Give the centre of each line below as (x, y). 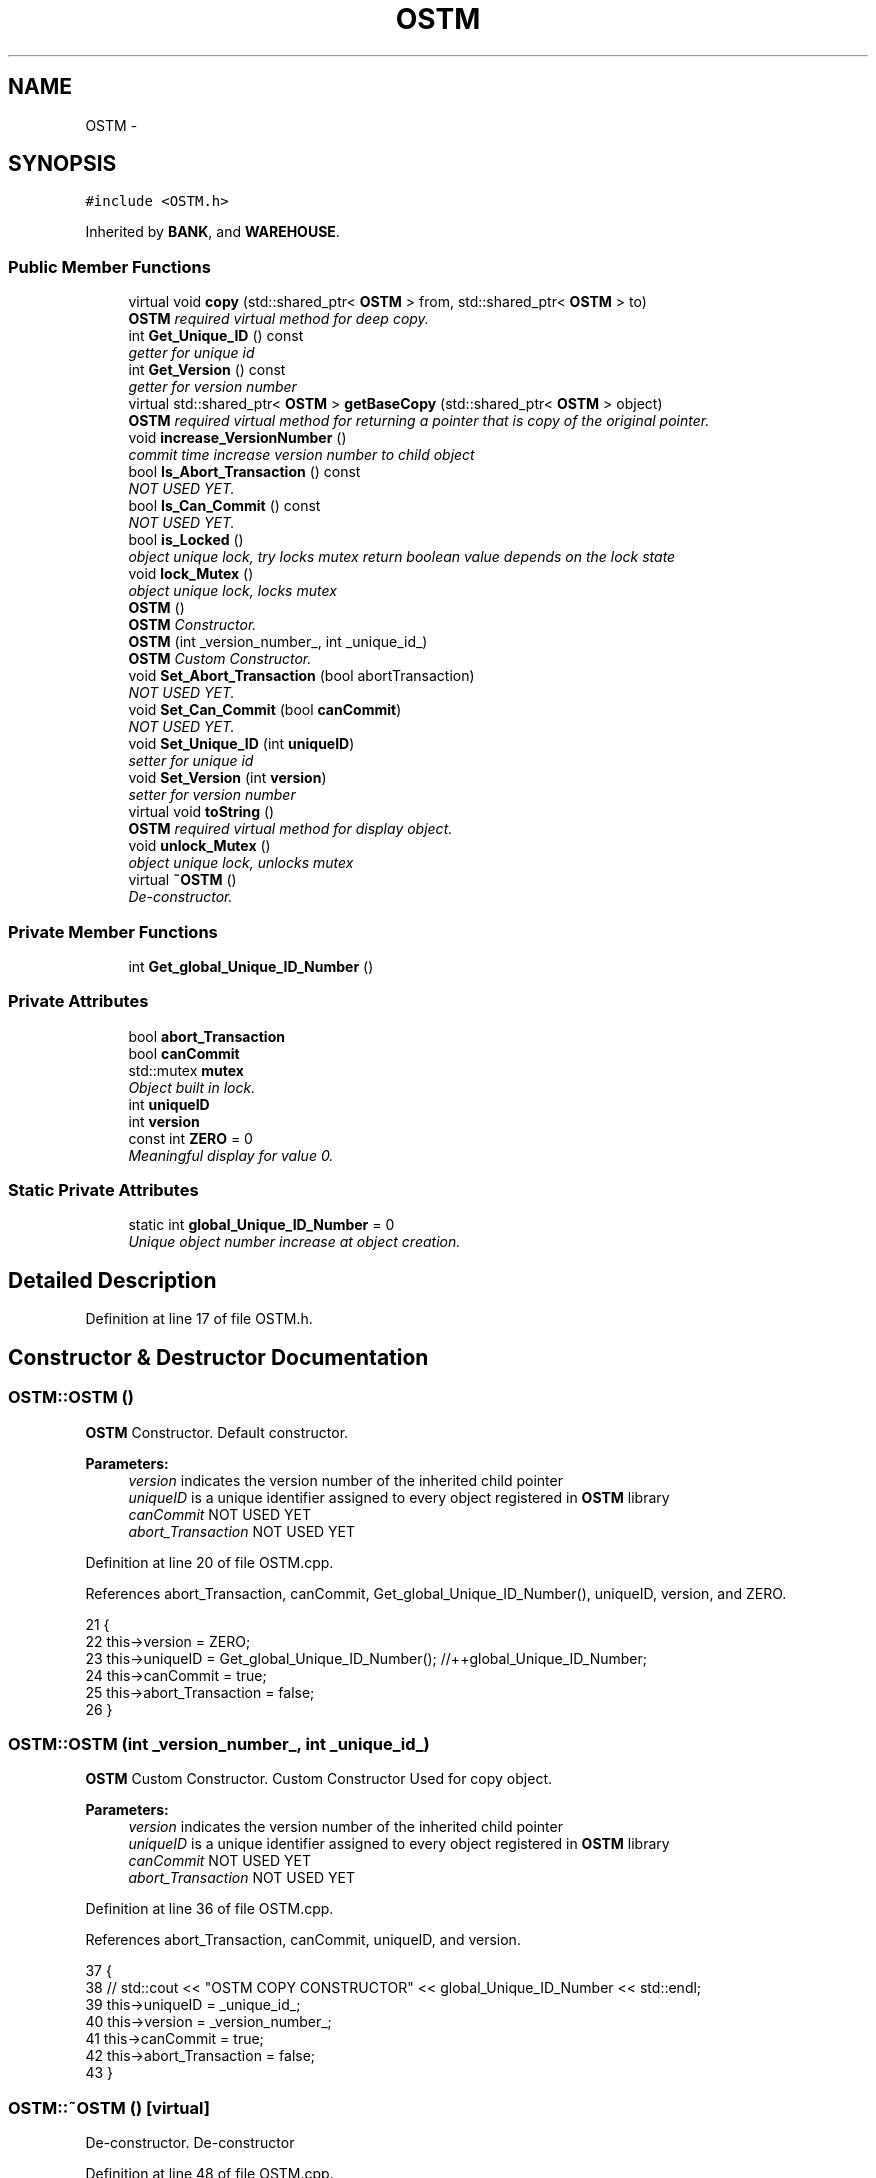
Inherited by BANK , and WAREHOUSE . (212, 232)
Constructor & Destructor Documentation (218, 1357)
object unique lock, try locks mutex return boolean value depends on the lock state (402, 557)
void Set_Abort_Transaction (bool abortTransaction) (301, 676)
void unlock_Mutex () (199, 846)
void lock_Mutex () (191, 574)
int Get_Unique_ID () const (216, 336)
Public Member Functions (109, 266)
